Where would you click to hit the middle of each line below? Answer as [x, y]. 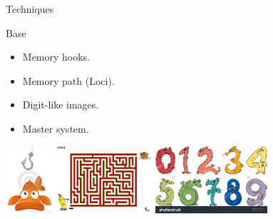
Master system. [56, 128]
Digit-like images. [61, 105]
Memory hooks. [56, 57]
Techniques [30, 9]
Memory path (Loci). [68, 80]
